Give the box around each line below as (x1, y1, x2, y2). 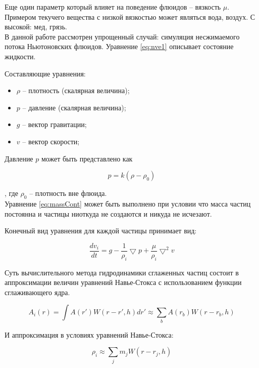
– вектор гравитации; (22, 119, 87, 130)
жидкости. (5, 51, 36, 61)
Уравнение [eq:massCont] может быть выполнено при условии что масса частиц (5, 198, 251, 209)
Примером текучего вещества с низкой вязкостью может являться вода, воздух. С (5, 11, 255, 22)
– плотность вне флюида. (29, 188, 107, 198)
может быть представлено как (41, 153, 133, 163)
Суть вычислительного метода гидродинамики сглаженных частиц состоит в (5, 267, 239, 277)
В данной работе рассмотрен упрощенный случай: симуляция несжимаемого (5, 31, 240, 42)
